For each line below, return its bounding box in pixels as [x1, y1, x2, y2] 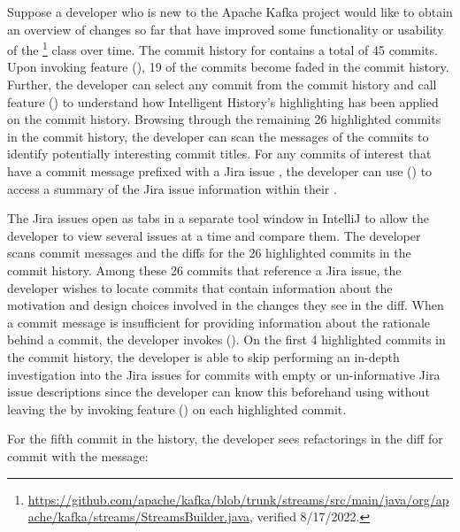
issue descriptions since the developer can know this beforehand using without [7, 382, 430, 401]
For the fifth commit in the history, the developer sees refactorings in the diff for [7, 429, 443, 448]
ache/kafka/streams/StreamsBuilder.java [27, 507, 250, 526]
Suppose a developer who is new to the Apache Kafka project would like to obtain [7, 3, 453, 20]
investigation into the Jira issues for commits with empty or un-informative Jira [7, 365, 441, 383]
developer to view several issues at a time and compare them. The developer [7, 226, 421, 244]
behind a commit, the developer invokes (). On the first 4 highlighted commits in [7, 330, 446, 349]
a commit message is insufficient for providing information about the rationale [7, 312, 431, 331]
